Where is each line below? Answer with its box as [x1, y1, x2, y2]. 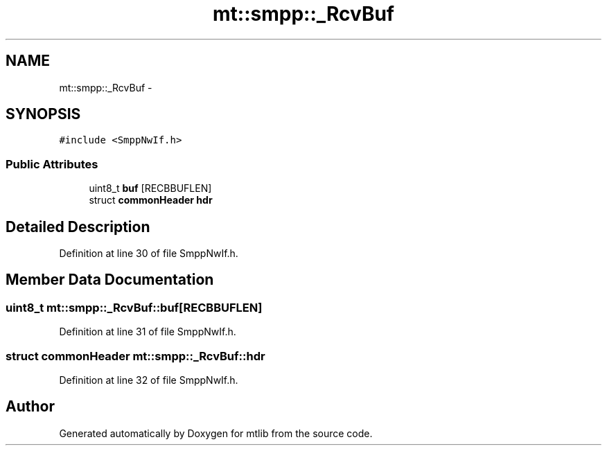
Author [6, 398, 55, 416]
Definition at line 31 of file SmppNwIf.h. [59, 326, 236, 338]
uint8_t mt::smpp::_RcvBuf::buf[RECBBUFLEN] [6, 300, 263, 315]
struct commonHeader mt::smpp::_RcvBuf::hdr [6, 348, 265, 363]
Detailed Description [6, 218, 150, 236]
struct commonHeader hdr [89, 194, 213, 206]
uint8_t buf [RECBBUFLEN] [89, 182, 212, 195]
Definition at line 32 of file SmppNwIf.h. [59, 374, 238, 386]
